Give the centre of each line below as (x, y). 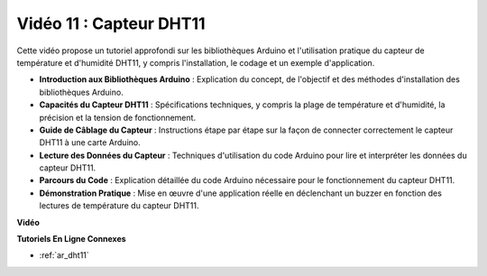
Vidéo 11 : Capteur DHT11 (111, 23)
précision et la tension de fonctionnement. (118, 117)
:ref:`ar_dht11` (64, 255)
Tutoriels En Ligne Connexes (71, 239)
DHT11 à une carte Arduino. (90, 143)
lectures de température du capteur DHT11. (119, 206)
